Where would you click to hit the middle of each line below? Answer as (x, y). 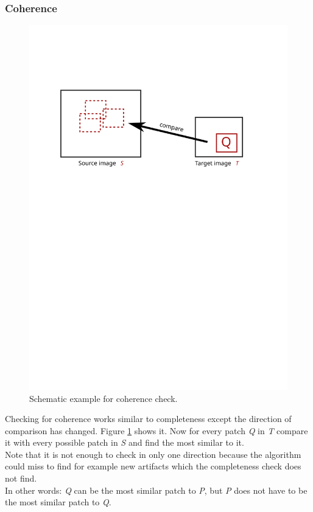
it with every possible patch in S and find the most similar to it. (125, 442)
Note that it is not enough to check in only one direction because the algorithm (153, 454)
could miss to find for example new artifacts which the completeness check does (153, 466)
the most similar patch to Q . (58, 502)
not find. (21, 478)
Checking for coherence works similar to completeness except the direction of (148, 419)
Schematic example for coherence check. (104, 398)
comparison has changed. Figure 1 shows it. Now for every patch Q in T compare (156, 430)
